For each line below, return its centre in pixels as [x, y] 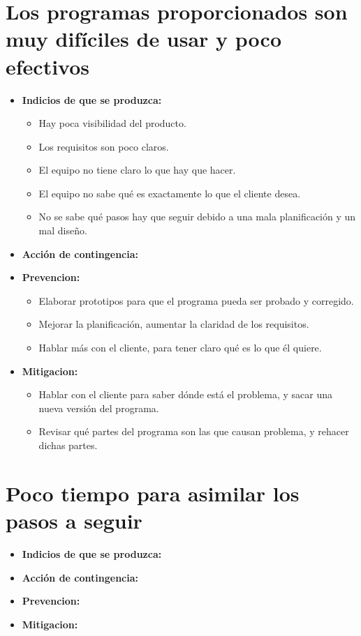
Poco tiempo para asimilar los [153, 493]
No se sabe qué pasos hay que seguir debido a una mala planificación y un [197, 217]
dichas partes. [68, 445]
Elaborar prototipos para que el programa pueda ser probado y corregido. [196, 300]
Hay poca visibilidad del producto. [112, 123]
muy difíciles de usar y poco [144, 39]
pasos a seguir [74, 520]
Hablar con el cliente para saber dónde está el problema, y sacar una [185, 394]
